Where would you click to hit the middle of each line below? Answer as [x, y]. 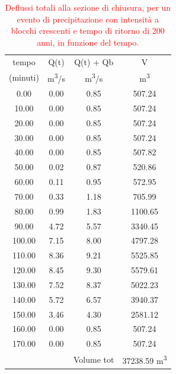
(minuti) [24, 77]
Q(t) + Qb [94, 61]
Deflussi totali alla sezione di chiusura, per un [88, 7]
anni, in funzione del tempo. [88, 42]
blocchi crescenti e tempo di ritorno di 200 [88, 31]
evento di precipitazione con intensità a [88, 19]
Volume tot [94, 359]
